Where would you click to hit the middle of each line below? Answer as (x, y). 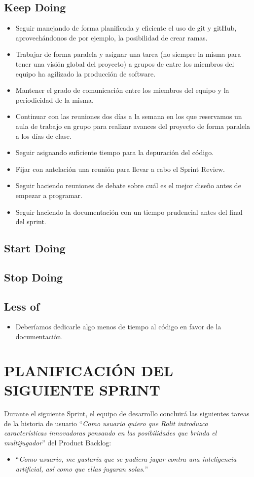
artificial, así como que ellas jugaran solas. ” (82, 468)
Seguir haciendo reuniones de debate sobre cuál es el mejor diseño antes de (128, 185)
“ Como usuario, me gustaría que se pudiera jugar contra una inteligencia (126, 459)
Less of (22, 306)
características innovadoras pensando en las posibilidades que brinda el (110, 433)
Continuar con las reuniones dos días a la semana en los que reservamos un (129, 116)
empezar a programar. (49, 195)
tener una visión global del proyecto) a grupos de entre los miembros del (125, 63)
